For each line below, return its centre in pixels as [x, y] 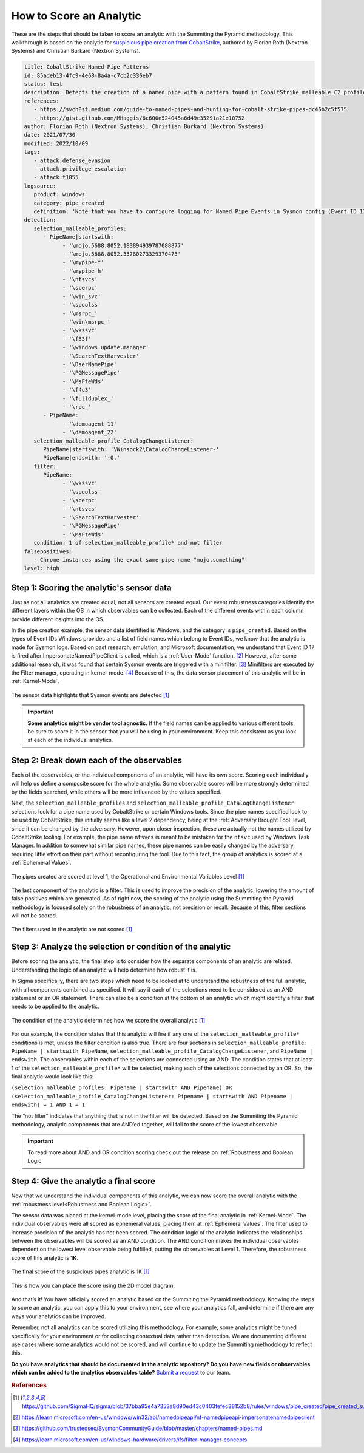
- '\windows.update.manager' [106, 347]
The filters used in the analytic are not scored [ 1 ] [72, 930]
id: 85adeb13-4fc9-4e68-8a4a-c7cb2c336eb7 [88, 75]
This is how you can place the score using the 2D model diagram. [93, 1285]
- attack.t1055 [56, 177]
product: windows [59, 195]
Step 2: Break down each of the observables [96, 761]
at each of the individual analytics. [70, 740]
